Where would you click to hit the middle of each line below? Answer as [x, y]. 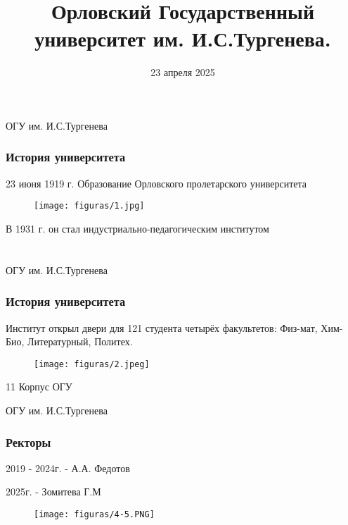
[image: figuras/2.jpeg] [92, 364]
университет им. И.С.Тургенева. [183, 38]
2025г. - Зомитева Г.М [53, 492]
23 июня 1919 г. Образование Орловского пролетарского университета [156, 183]
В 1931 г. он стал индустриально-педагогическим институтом [137, 228]
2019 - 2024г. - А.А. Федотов [68, 468]
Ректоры [28, 441]
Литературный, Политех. [80, 341]
